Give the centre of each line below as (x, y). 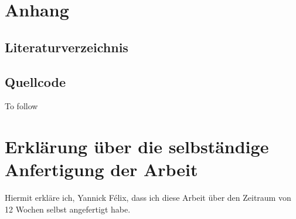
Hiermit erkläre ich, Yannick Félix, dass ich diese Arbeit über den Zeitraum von (148, 198)
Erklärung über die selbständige (137, 146)
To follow (21, 106)
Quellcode (35, 81)
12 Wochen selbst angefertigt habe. (68, 209)
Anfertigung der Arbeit (101, 169)
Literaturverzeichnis (67, 47)
